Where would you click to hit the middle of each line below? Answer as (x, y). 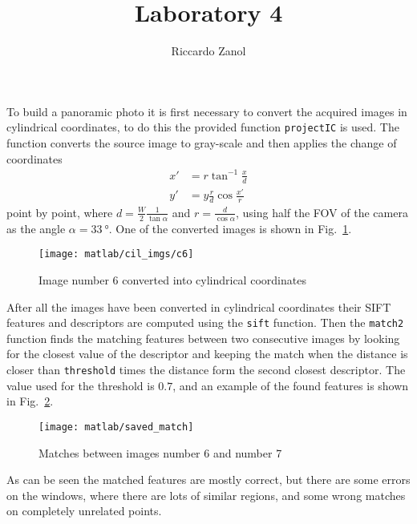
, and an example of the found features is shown (291, 385)
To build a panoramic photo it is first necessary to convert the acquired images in (207, 111)
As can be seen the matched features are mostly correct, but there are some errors (208, 480)
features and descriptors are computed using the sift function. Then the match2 (205, 322)
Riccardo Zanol (208, 51)
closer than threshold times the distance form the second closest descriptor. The (206, 369)
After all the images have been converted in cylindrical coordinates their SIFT (199, 306)
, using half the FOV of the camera (322, 212)
